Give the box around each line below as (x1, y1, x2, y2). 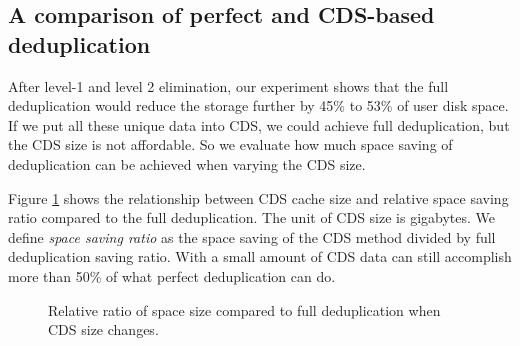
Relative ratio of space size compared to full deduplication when (48, 299, 441, 320)
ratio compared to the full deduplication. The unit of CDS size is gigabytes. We (8, 207, 496, 228)
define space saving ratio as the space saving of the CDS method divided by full (8, 226, 496, 247)
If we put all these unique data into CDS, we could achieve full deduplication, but (8, 114, 510, 135)
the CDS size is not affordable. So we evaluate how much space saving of (8, 134, 453, 155)
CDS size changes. (48, 319, 159, 340)
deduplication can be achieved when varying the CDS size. (8, 153, 366, 174)
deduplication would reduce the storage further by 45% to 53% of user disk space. (8, 95, 509, 116)
